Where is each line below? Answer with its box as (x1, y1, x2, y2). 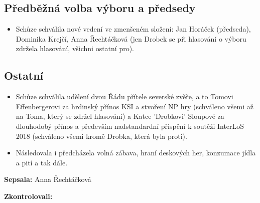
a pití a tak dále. (16, 157, 68, 167)
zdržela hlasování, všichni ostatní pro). (16, 43, 135, 54)
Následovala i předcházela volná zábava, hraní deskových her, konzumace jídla (16, 147, 256, 158)
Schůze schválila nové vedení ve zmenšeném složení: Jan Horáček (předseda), (16, 24, 251, 34)
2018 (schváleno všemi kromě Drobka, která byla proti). (16, 130, 187, 141)
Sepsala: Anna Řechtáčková (4, 174, 91, 184)
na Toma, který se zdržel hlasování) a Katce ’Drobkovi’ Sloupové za (16, 111, 224, 121)
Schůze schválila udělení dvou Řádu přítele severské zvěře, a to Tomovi (16, 91, 233, 102)
